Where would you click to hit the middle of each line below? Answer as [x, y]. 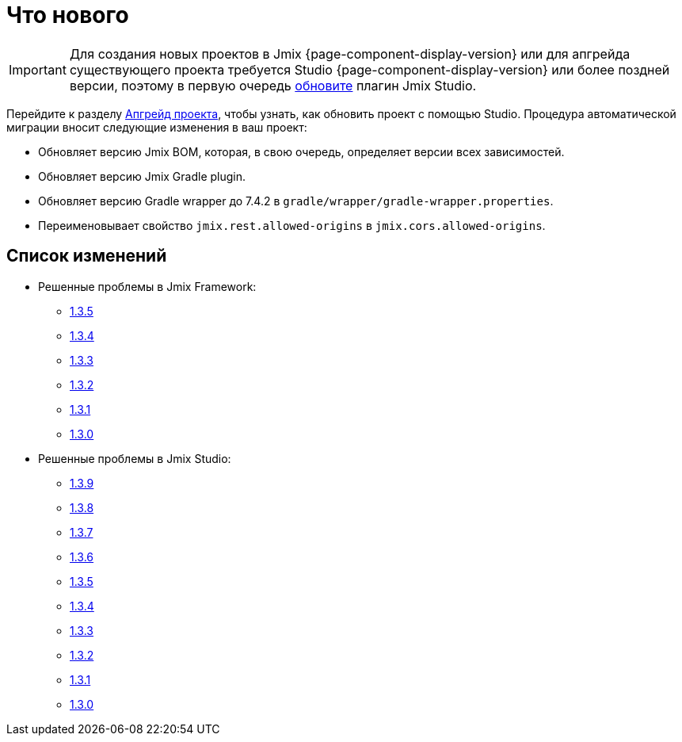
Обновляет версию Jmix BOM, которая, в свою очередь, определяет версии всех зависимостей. [301, 151]
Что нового [68, 15]
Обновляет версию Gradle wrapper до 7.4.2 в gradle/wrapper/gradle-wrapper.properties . [296, 201]
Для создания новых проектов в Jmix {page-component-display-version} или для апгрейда [350, 54]
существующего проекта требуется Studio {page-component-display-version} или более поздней [370, 69]
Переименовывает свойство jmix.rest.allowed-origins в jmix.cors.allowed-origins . [292, 225]
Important [38, 69]
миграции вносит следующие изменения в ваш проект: [157, 127]
